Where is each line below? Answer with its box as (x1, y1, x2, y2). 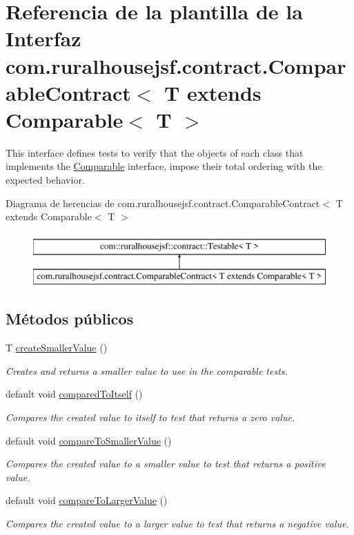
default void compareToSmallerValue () (6, 433, 172, 447)
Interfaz (6, 24, 81, 52)
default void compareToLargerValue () (6, 493, 168, 507)
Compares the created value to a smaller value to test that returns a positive (6, 456, 326, 471)
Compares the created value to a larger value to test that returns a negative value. (6, 516, 349, 530)
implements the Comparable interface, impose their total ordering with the (6, 159, 322, 173)
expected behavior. (6, 173, 85, 187)
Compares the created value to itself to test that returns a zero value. (6, 410, 295, 424)
